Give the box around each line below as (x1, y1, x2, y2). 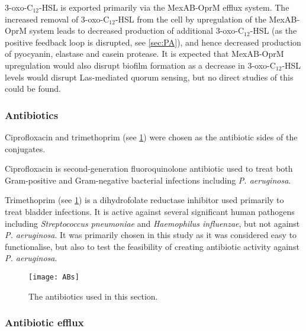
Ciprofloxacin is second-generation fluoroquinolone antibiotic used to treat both (5, 162, 293, 175)
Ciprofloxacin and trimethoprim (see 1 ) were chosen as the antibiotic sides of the (5, 130, 298, 143)
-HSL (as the (250, 24, 297, 37)
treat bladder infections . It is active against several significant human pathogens (5, 205, 295, 217)
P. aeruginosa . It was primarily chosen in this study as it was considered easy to (5, 229, 297, 241)
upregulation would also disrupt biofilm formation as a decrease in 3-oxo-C (5, 59, 276, 71)
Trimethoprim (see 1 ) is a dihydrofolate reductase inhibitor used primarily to (5, 194, 284, 206)
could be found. (5, 82, 61, 95)
